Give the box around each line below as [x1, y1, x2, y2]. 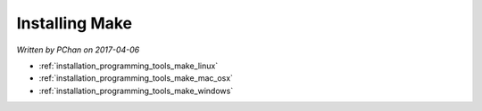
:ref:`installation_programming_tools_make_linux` [38, 60, 219, 71]
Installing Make [16, 13, 133, 33]
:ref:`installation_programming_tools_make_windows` [38, 85, 234, 96]
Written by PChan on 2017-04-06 [16, 44, 140, 55]
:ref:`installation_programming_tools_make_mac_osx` [38, 73, 234, 83]
